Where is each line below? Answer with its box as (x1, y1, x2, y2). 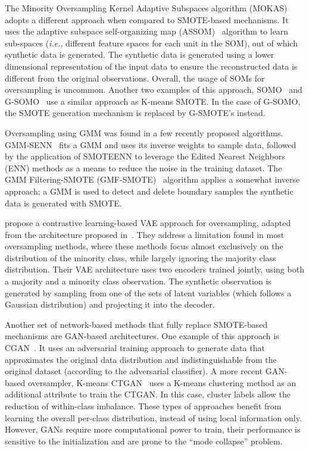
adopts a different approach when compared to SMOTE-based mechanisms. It (5, 13, 289, 26)
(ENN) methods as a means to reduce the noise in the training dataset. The (5, 161, 282, 174)
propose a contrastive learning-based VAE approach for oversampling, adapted (5, 217, 291, 229)
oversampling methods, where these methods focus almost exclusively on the (5, 240, 283, 252)
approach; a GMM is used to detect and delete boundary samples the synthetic (5, 184, 294, 197)
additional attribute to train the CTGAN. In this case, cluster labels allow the (5, 388, 291, 400)
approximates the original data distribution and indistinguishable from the (5, 353, 277, 365)
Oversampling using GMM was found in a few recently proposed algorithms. (5, 126, 283, 139)
